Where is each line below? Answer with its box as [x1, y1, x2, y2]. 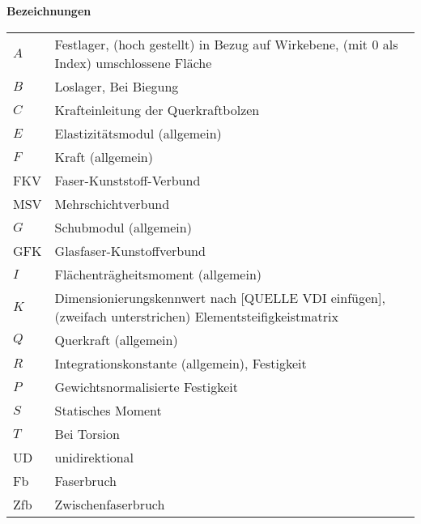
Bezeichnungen [6, 2, 91, 19]
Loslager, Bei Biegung [54, 76, 179, 96]
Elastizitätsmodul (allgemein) [54, 123, 222, 143]
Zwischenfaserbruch [54, 494, 165, 513]
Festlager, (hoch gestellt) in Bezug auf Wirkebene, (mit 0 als [54, 34, 398, 53]
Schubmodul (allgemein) [54, 217, 192, 236]
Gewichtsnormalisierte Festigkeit [54, 377, 239, 396]
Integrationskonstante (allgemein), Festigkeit [54, 353, 307, 373]
